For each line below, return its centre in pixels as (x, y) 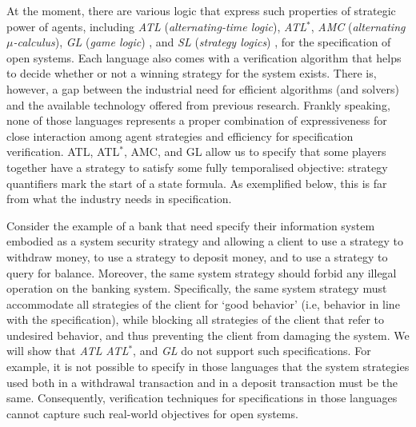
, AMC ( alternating (358, 26)
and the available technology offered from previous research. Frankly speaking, (198, 104)
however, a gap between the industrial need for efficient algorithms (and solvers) (203, 88)
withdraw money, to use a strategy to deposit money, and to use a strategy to (197, 256)
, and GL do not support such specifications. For (252, 351)
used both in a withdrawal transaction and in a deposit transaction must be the (202, 382)
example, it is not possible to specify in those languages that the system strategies (208, 367)
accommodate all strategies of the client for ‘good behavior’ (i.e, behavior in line (203, 303)
